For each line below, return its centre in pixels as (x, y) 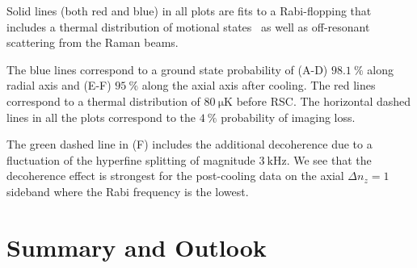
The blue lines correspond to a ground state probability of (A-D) (167, 69)
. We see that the (329, 159)
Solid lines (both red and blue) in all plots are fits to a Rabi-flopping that (189, 10)
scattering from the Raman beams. (93, 42)
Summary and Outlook (137, 247)
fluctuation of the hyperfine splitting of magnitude (131, 159)
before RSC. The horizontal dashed (324, 100)
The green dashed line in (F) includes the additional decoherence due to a (190, 144)
